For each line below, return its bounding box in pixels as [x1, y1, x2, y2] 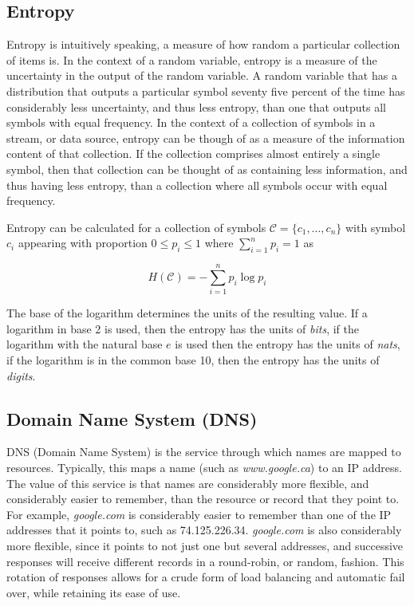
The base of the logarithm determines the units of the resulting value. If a [6, 305, 368, 321]
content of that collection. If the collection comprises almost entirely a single [6, 145, 380, 162]
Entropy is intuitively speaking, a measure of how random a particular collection [6, 36, 400, 53]
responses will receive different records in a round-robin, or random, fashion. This [6, 553, 404, 569]
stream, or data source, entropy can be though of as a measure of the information [6, 129, 405, 146]
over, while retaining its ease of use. [6, 584, 181, 600]
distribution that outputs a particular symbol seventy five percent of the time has [6, 82, 405, 99]
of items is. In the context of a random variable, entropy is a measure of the [6, 51, 377, 68]
